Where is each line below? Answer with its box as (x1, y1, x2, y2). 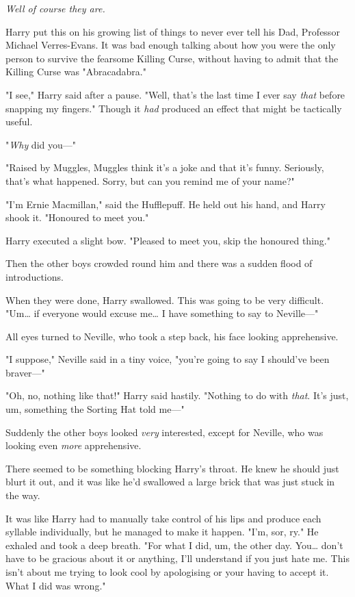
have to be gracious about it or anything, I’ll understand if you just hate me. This (5, 551, 350, 566)
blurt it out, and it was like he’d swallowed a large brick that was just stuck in (5, 474, 335, 489)
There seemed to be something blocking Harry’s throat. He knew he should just (5, 461, 339, 475)
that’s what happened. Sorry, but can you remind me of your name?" (5, 173, 295, 188)
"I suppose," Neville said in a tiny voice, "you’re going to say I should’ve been (5, 352, 330, 366)
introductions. (5, 269, 64, 283)
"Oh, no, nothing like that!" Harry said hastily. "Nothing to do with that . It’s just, (5, 388, 349, 403)
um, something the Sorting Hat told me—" (5, 402, 185, 416)
